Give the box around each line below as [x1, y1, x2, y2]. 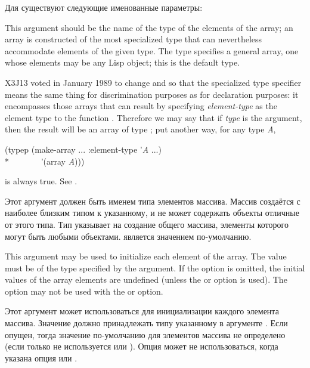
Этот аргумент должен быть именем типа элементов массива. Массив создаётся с [5, 194, 300, 207]
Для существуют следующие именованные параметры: [5, 1, 203, 13]
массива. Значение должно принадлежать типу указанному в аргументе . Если [5, 317, 288, 329]
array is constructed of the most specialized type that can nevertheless [5, 33, 262, 45]
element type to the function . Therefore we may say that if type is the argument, [5, 111, 302, 123]
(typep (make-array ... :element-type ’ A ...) [5, 143, 162, 155]
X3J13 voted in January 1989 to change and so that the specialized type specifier [5, 76, 302, 88]
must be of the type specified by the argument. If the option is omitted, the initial [5, 261, 305, 274]
